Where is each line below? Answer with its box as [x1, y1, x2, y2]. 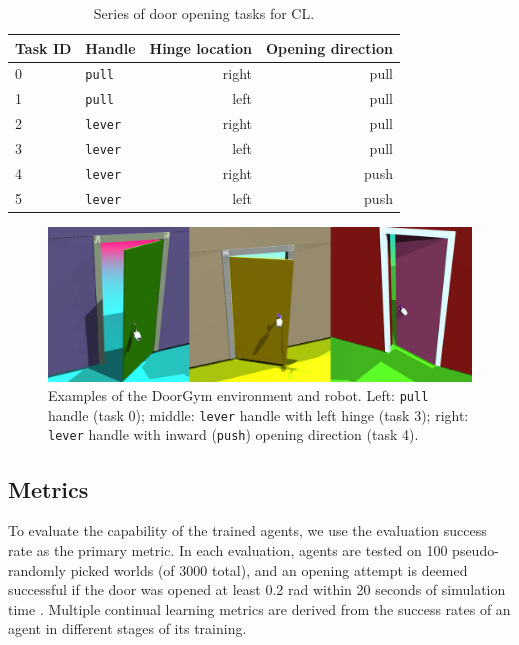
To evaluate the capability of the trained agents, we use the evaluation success [8, 520, 487, 541]
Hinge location [149, 37, 252, 58]
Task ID [15, 37, 72, 58]
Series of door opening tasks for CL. [93, 3, 315, 23]
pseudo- [452, 539, 499, 560]
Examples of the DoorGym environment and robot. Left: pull [48, 385, 429, 406]
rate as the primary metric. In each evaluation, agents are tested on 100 [8, 539, 448, 560]
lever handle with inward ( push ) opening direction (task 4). [48, 424, 419, 445]
